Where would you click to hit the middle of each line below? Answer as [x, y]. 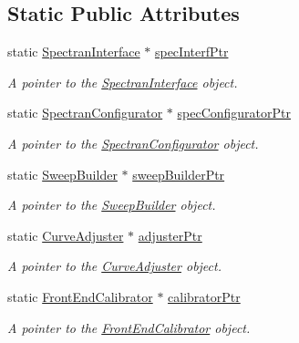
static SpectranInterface [74, 52]
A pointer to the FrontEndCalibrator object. [129, 327]
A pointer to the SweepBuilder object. [112, 205]
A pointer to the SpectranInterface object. [123, 82]
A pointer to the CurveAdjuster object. [114, 266]
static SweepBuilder [62, 174]
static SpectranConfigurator [85, 113]
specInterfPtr [191, 52]
